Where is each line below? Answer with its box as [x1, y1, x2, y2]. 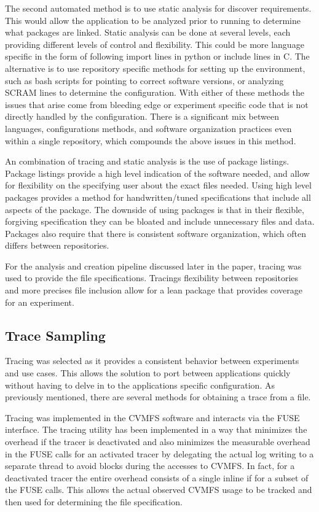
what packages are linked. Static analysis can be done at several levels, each [5, 26, 291, 39]
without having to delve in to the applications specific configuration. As [5, 378, 275, 391]
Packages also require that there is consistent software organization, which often [5, 227, 307, 239]
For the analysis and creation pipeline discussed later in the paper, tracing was [5, 259, 302, 272]
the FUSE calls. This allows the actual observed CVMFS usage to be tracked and [5, 483, 312, 496]
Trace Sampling [5, 325, 106, 344]
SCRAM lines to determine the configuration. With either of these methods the [5, 86, 305, 99]
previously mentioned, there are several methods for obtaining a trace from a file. [5, 390, 311, 403]
